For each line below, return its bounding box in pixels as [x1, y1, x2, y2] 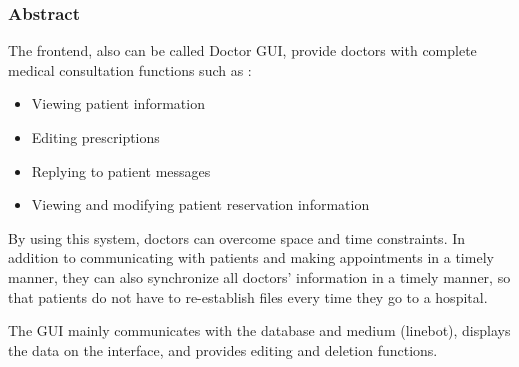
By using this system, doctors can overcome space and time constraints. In [8, 227, 466, 248]
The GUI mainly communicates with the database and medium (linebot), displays [8, 320, 511, 341]
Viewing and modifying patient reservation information [31, 194, 370, 215]
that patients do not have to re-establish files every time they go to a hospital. [8, 286, 488, 307]
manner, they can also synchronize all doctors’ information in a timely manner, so [8, 266, 511, 287]
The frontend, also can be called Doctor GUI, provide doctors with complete [8, 40, 477, 61]
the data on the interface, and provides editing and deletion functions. [8, 339, 438, 360]
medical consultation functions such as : [8, 59, 252, 80]
